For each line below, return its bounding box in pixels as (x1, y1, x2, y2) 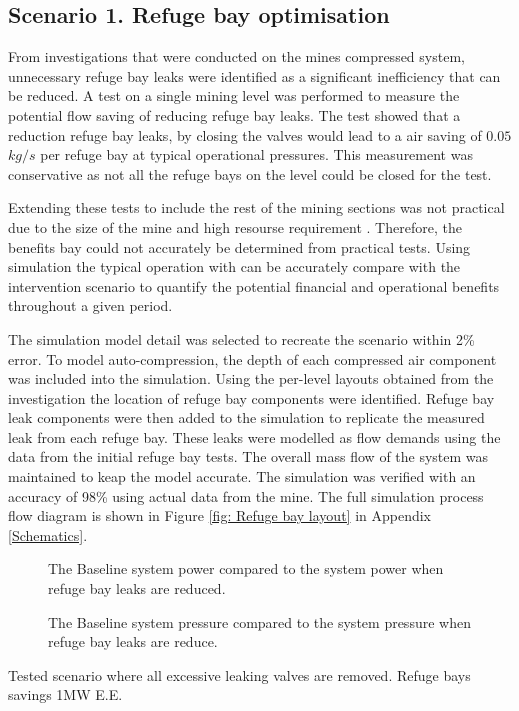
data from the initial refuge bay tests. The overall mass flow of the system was (8, 446, 489, 467)
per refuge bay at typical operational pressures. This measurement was (40, 144, 473, 165)
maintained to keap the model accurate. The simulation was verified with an (8, 466, 476, 487)
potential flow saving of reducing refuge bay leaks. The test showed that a (8, 104, 461, 125)
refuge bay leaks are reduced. (48, 578, 226, 599)
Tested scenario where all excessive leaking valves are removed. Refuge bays (8, 664, 471, 685)
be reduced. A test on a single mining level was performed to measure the (8, 85, 460, 106)
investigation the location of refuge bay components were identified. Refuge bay (8, 387, 495, 408)
